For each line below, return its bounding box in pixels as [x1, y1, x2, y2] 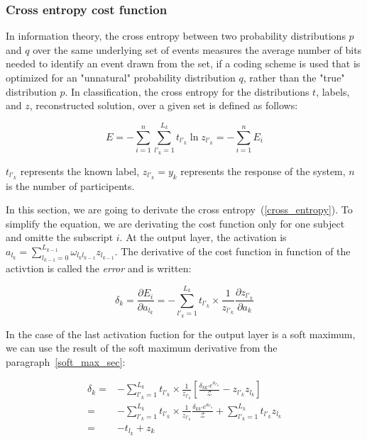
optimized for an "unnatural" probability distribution [6, 70, 236, 84]
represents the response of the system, [180, 163, 346, 178]
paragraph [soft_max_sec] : [6, 354, 126, 369]
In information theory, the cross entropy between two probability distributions [6, 28, 346, 43]
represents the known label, [20, 163, 140, 178]
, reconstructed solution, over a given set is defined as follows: [29, 98, 298, 113]
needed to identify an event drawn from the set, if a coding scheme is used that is [6, 56, 361, 71]
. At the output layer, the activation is [119, 230, 287, 245]
